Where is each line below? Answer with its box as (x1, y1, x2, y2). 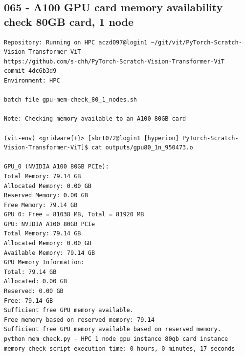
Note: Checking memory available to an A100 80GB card (4, 115, 186, 123)
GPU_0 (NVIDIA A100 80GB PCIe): (4, 163, 109, 170)
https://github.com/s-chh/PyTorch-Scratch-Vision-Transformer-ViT (4, 58, 225, 65)
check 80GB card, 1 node (4, 14, 134, 29)
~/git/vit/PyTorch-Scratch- (151, 39, 242, 46)
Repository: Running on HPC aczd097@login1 (4, 39, 148, 46)
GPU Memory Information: (4, 259, 85, 266)
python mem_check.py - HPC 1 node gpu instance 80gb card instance (4, 335, 228, 342)
